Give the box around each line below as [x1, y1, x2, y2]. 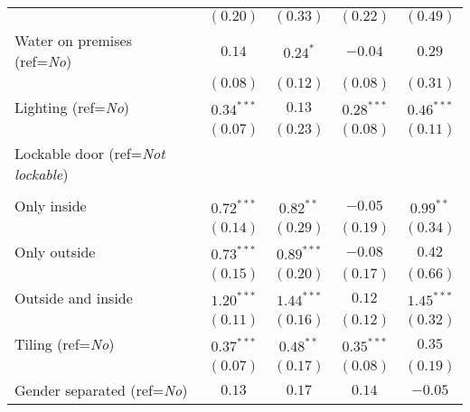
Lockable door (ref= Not [14, 143, 165, 164]
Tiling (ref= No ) [14, 333, 115, 354]
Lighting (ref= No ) [14, 97, 130, 117]
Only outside [14, 241, 96, 262]
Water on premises [14, 30, 133, 51]
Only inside [14, 195, 87, 216]
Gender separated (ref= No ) [14, 379, 188, 400]
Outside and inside [14, 287, 133, 308]
